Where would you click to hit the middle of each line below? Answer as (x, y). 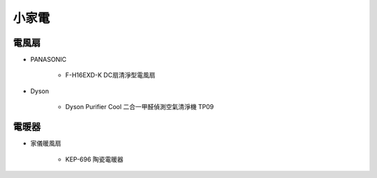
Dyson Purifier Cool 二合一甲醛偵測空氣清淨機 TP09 (140, 107)
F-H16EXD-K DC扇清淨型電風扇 (110, 75)
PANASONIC (48, 60)
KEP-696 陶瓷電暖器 (94, 159)
